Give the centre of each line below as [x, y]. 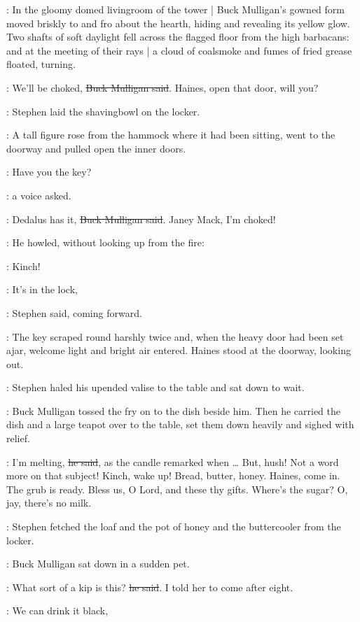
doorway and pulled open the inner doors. [96, 148]
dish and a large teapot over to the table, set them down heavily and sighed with [180, 424]
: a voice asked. [39, 195]
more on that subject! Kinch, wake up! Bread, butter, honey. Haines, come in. [173, 475]
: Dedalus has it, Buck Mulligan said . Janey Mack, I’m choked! [141, 219]
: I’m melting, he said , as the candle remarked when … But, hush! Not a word [173, 461]
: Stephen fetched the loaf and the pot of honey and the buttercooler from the [174, 526]
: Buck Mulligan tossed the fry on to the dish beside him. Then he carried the [174, 410]
